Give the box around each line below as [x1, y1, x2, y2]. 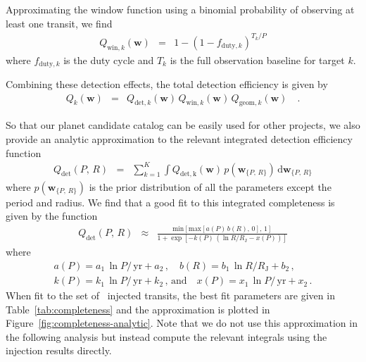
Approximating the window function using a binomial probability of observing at [6, 2, 355, 16]
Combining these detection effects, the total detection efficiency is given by [6, 76, 328, 91]
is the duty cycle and [63, 52, 154, 67]
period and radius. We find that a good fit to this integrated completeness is [6, 194, 335, 209]
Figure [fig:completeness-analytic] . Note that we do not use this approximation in [6, 316, 358, 330]
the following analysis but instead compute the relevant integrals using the [6, 329, 327, 344]
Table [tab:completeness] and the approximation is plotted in [6, 301, 270, 316]
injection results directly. [6, 343, 112, 358]
